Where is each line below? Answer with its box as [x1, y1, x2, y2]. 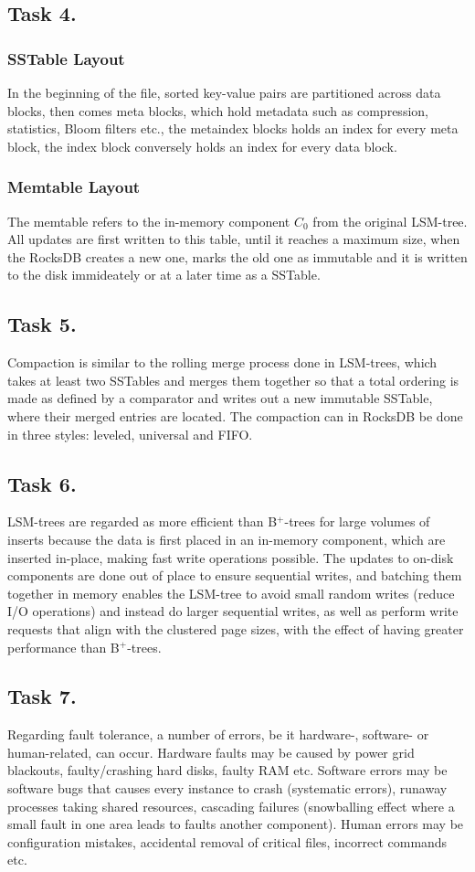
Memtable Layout [7, 175, 141, 198]
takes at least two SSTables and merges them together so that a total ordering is [7, 370, 459, 389]
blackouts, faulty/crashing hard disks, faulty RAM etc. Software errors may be [7, 760, 448, 780]
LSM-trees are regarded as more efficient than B [7, 512, 278, 531]
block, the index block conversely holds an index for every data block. [7, 136, 397, 155]
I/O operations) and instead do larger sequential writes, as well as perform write [7, 601, 459, 621]
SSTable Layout [7, 47, 125, 69]
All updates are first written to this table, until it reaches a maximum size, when [7, 229, 460, 249]
